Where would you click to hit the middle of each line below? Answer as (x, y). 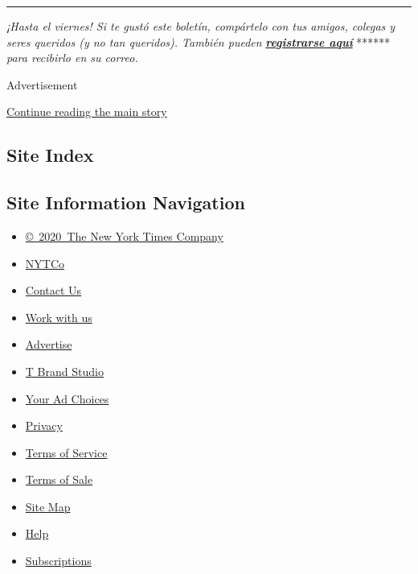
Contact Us (53, 290)
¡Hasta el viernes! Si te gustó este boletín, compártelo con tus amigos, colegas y (201, 26)
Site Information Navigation (126, 202)
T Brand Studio (64, 371)
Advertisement (42, 84)
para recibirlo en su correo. (72, 58)
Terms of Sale (59, 479)
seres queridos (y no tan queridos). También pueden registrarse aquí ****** (199, 41)
